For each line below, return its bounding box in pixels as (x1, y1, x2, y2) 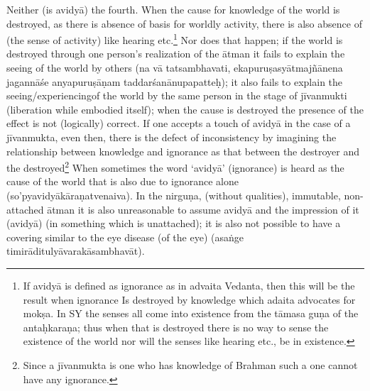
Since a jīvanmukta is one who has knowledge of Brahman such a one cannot (23, 357, 358, 372)
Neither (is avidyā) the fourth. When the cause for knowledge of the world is (6, 2, 340, 16)
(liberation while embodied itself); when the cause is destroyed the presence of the (6, 101, 364, 116)
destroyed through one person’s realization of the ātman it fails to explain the (6, 46, 345, 61)
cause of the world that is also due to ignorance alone (6, 174, 239, 189)
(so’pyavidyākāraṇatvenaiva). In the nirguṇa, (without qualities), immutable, (6, 188, 341, 203)
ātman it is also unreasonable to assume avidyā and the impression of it (47, 202, 359, 216)
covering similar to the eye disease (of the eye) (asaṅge (6, 229, 244, 244)
